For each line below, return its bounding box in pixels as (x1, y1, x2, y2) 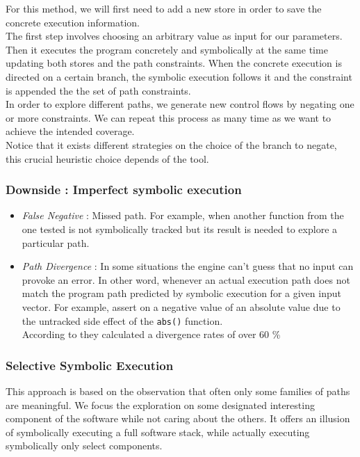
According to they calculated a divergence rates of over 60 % (22, 327, 281, 342)
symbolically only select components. (6, 438, 163, 453)
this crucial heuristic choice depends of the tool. (6, 151, 209, 166)
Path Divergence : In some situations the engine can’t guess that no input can (22, 259, 354, 273)
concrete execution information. (6, 15, 140, 29)
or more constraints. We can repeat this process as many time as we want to (6, 110, 332, 125)
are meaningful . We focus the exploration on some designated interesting (6, 397, 315, 412)
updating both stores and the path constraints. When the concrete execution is (6, 56, 342, 70)
